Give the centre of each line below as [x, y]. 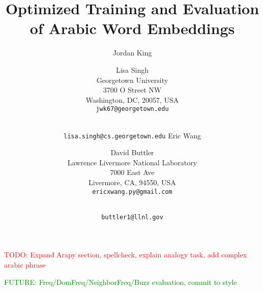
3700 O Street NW [132, 90]
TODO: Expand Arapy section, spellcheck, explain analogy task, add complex [126, 255]
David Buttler [132, 152]
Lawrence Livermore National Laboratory [132, 162]
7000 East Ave [132, 172]
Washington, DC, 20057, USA [132, 99]
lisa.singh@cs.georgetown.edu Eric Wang [132, 135]
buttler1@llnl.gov [132, 217]
